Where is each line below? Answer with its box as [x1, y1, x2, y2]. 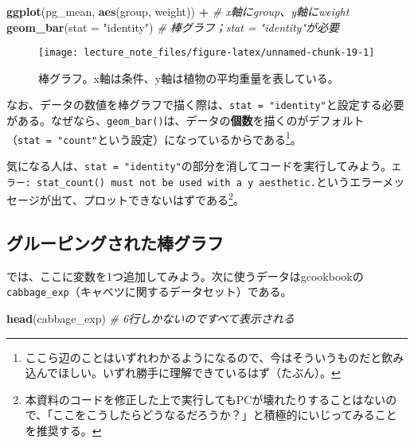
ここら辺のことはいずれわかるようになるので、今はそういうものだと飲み [25, 348, 404, 365]
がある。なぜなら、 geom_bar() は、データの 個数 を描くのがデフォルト [6, 112, 365, 129]
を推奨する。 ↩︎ [25, 422, 102, 439]
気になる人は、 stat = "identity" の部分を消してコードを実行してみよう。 [6, 157, 393, 174]
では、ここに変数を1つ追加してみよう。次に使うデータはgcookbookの [6, 267, 364, 284]
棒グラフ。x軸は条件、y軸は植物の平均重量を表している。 [38, 69, 339, 86]
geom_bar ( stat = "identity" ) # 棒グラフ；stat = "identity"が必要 [6, 18, 340, 35]
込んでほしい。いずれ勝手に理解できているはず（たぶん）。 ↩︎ [25, 364, 341, 381]
